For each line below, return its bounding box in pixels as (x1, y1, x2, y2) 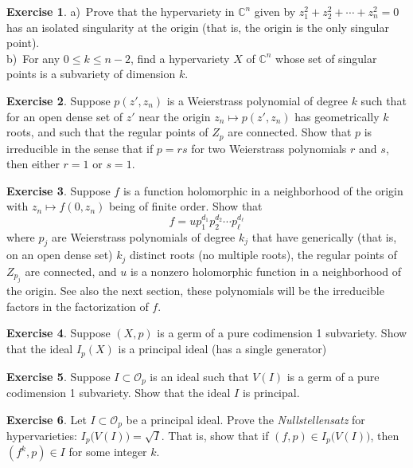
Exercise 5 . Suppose (6, 368, 111, 384)
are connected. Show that (228, 124, 352, 140)
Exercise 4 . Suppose (6, 324, 111, 341)
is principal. (242, 383, 300, 400)
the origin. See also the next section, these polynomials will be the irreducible (6, 282, 384, 299)
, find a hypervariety (130, 49, 230, 66)
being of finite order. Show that (108, 198, 263, 214)
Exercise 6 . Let (6, 411, 87, 427)
